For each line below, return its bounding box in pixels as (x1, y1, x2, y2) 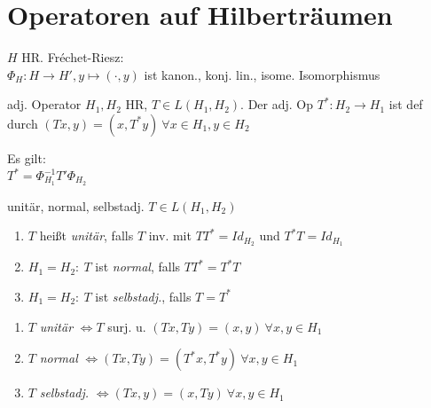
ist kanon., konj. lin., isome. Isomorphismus (144, 65, 380, 83)
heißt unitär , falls (39, 226, 134, 245)
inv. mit (148, 226, 192, 245)
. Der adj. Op (240, 95, 314, 114)
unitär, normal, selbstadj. (7, 196, 145, 215)
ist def (388, 95, 423, 114)
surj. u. (107, 317, 146, 335)
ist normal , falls (95, 257, 181, 276)
